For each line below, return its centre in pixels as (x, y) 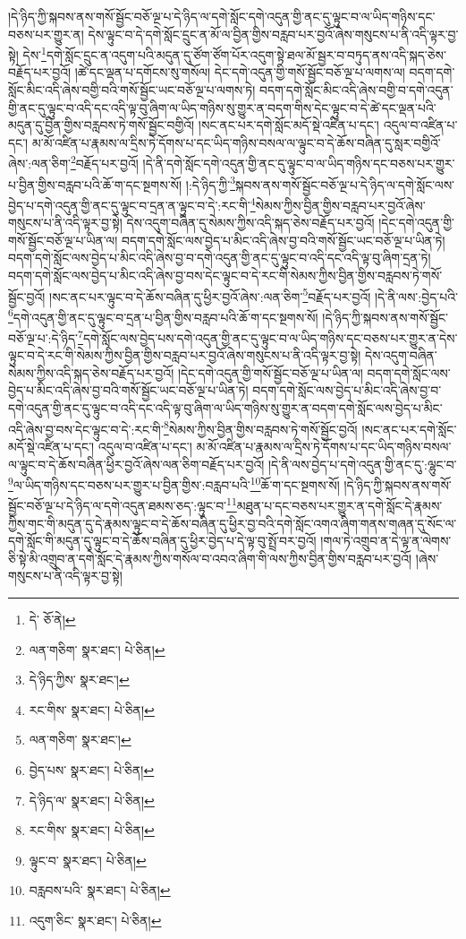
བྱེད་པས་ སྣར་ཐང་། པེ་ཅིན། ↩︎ (92, 769)
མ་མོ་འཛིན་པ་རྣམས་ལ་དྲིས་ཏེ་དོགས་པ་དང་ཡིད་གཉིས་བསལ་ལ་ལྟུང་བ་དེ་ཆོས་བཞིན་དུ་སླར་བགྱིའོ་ (236, 142)
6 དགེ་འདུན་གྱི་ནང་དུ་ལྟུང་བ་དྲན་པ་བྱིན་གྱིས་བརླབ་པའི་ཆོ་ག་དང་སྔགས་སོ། (163, 315)
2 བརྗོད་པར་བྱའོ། (104, 162)
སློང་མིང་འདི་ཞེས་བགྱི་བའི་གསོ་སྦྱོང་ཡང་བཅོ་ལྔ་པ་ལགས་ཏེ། (132, 90)
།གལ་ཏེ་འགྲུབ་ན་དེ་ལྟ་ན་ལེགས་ (386, 541)
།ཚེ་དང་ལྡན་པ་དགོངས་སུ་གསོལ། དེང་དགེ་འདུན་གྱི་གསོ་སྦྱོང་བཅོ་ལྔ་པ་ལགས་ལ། (240, 72)
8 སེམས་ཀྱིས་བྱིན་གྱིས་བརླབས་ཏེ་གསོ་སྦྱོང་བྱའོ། (260, 427)
